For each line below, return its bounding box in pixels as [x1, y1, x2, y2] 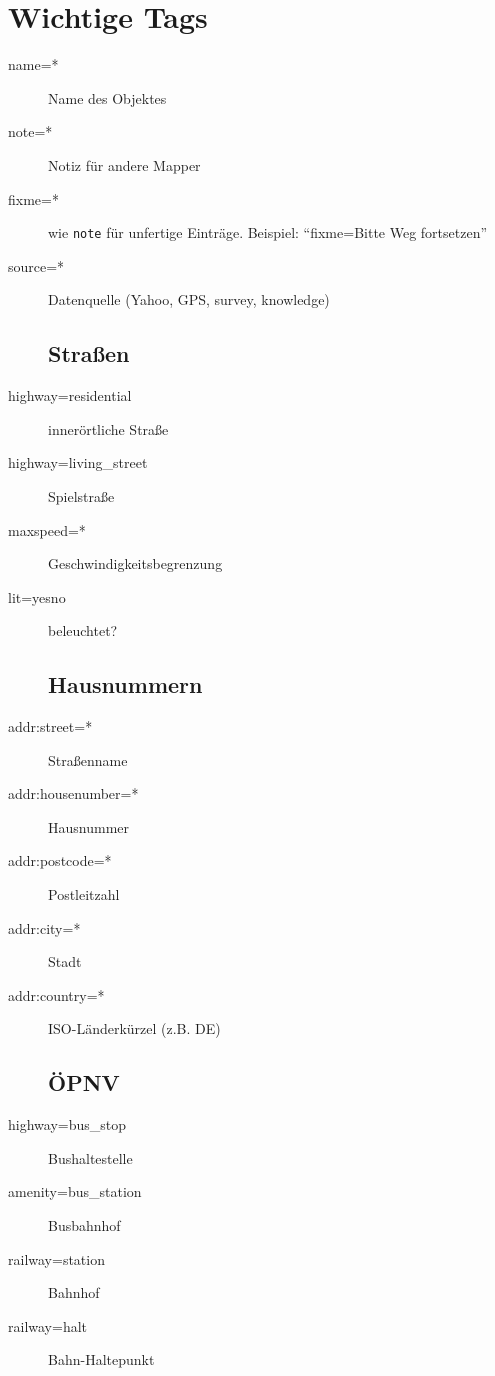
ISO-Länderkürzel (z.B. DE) [48, 1018, 221, 1039]
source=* [8, 255, 65, 276]
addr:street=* [8, 716, 93, 737]
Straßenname [48, 749, 128, 770]
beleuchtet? [48, 620, 118, 641]
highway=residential [8, 385, 132, 406]
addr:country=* [8, 984, 105, 1005]
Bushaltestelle [48, 1147, 133, 1168]
